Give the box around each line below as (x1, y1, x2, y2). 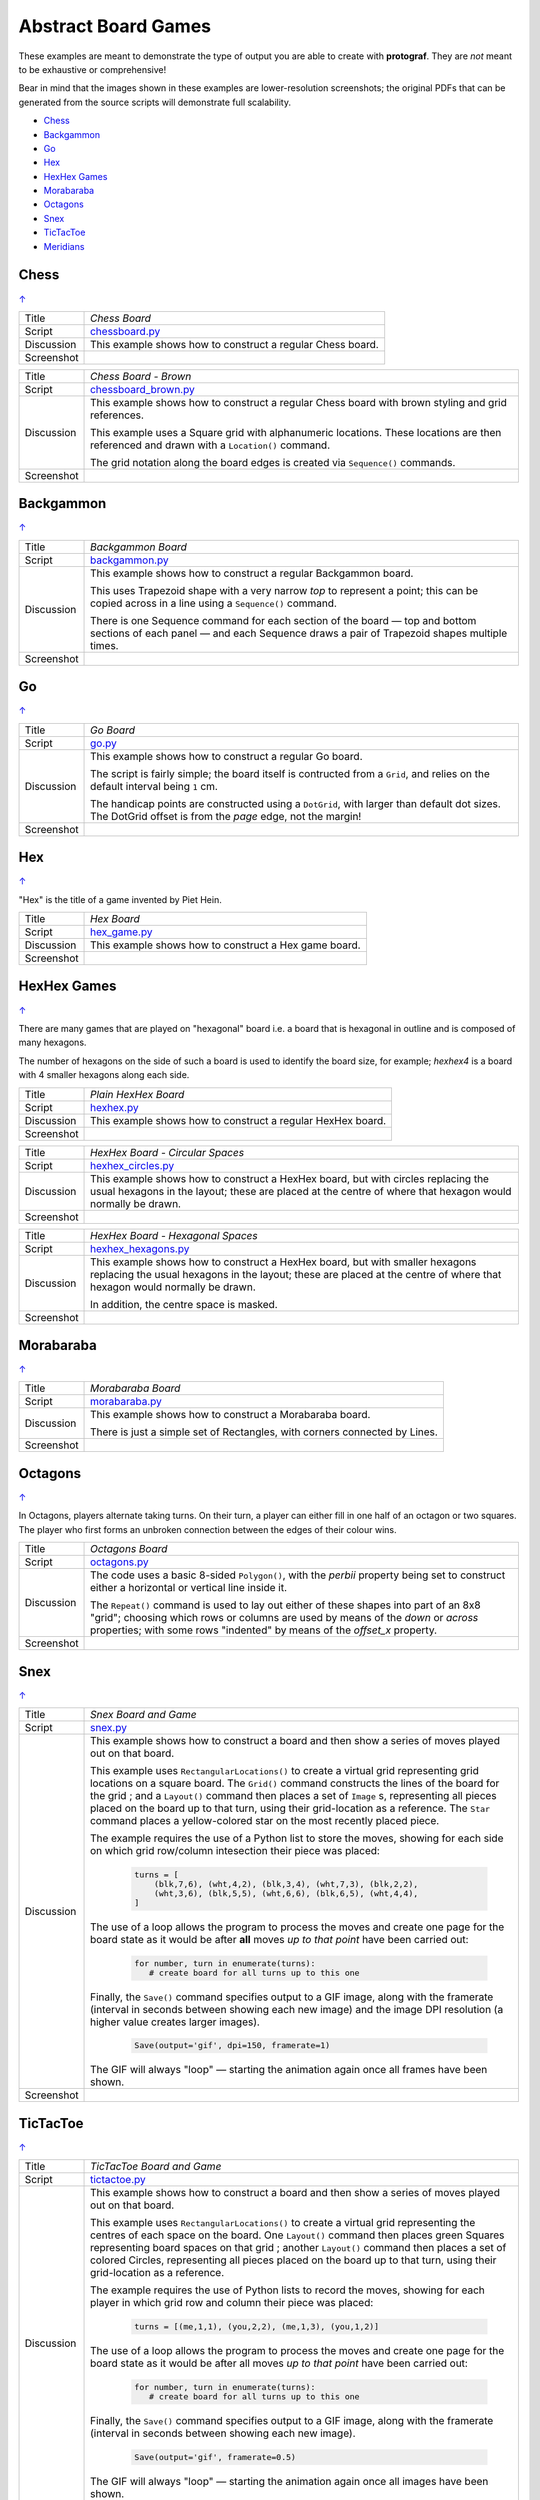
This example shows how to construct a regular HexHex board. (90, 1113, 387, 1127)
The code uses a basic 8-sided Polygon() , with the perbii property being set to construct (90, 1568, 506, 1582)
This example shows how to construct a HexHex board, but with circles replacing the (90, 1171, 490, 1185)
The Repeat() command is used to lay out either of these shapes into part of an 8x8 (90, 1598, 481, 1612)
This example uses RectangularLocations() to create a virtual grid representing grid (90, 1764, 479, 1777)
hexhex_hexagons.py (90, 1241, 190, 1255)
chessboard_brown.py (90, 382, 195, 396)
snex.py (90, 1721, 127, 1734)
